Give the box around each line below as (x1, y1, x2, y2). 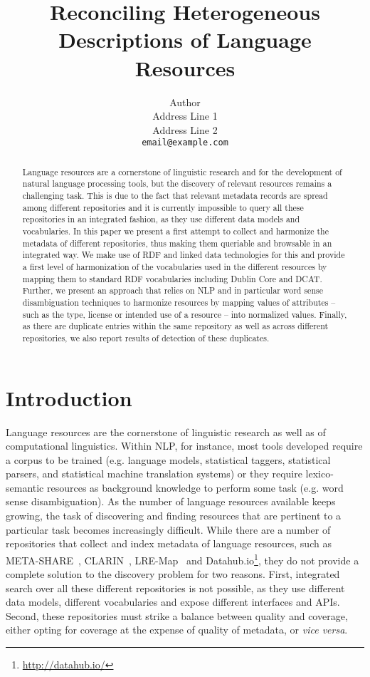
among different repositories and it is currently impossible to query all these (22, 201, 304, 213)
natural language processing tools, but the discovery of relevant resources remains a (22, 177, 332, 190)
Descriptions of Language (58, 25, 312, 54)
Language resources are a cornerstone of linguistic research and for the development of (22, 165, 342, 177)
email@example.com (142, 138, 228, 148)
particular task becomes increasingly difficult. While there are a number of (6, 522, 331, 537)
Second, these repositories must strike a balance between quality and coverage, (6, 608, 348, 623)
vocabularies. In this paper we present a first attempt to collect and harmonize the (22, 225, 329, 237)
